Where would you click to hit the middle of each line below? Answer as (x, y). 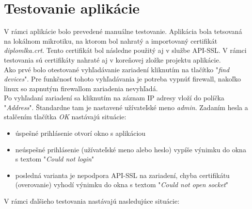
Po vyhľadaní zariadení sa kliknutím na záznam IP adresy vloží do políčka (114, 98)
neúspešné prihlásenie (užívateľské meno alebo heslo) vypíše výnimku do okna (131, 149)
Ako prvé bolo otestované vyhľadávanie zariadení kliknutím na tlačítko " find (117, 69)
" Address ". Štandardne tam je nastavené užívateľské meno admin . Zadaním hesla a (126, 107)
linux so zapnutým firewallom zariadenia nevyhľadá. (81, 88)
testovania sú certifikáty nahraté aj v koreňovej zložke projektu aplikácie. (112, 59)
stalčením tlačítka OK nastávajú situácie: (65, 117)
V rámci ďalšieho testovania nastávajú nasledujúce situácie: (92, 201)
